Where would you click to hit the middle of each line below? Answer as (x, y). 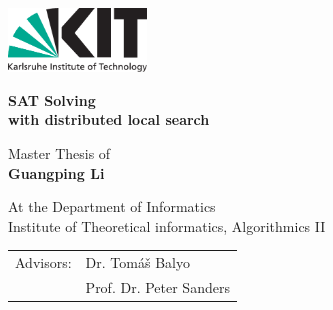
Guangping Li (56, 172)
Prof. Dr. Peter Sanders (157, 287)
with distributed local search (109, 119)
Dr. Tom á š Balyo (137, 262)
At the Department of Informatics (112, 206)
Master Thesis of (59, 153)
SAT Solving (52, 99)
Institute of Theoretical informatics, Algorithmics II (167, 225)
